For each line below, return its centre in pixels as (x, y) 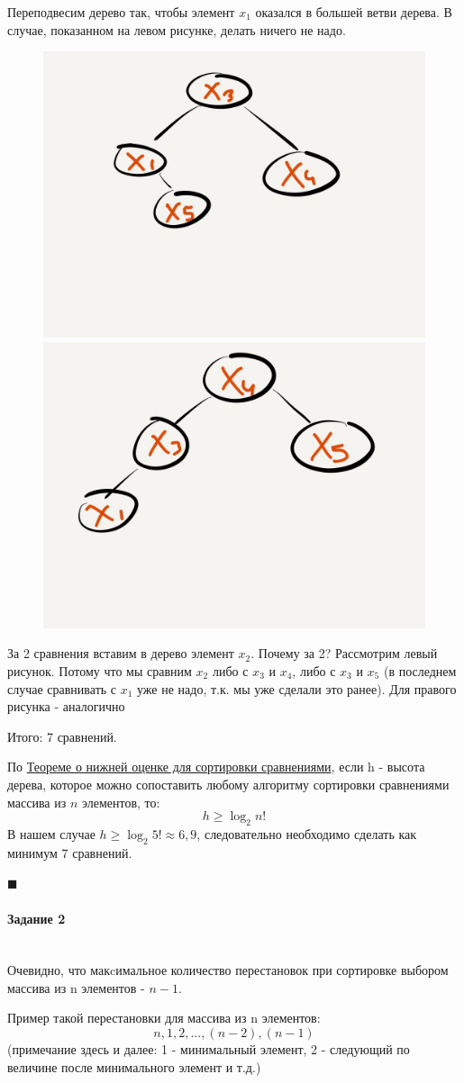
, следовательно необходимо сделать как (307, 833)
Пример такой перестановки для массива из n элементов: (164, 1018)
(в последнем (420, 670)
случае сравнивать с (62, 688)
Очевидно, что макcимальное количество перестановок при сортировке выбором (228, 970)
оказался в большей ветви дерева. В (354, 12)
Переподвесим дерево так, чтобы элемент (121, 12)
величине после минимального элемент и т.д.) (134, 1066)
